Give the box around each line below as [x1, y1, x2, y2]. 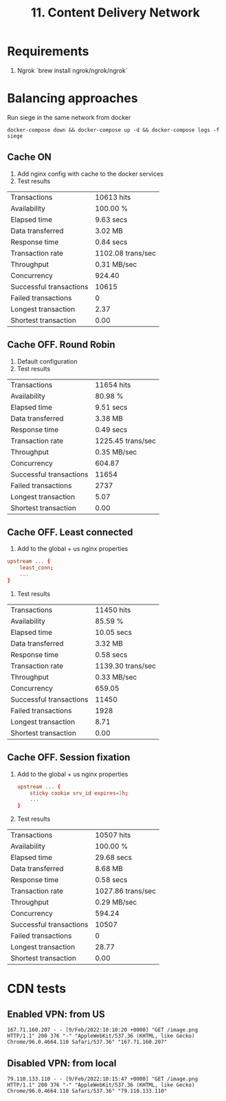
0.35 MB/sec [95, 447, 137, 457]
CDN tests [7, 981, 67, 996]
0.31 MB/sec [95, 260, 137, 269]
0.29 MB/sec [95, 897, 137, 907]
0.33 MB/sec [95, 672, 137, 682]
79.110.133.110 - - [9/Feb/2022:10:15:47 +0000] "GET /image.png [7, 1076, 198, 1082]
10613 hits [95, 192, 131, 202]
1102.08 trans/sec [95, 248, 157, 258]
